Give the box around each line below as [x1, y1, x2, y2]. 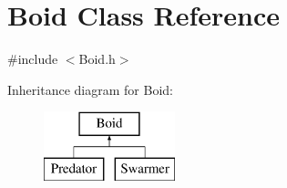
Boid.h [78, 49, 116, 68]
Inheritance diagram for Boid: [7, 79, 173, 99]
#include [7, 49, 58, 68]
